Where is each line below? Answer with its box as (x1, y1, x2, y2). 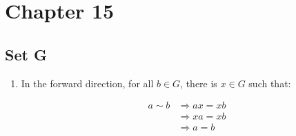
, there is (180, 76, 217, 90)
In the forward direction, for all (21, 76, 154, 90)
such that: (248, 76, 291, 90)
